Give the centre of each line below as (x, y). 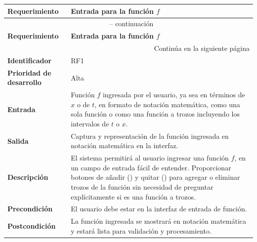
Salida (18, 141)
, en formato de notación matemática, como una (167, 104)
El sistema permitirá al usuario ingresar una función (150, 158)
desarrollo (24, 82)
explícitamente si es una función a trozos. (133, 196)
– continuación (131, 23)
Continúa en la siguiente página (202, 48)
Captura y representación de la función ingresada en (150, 136)
